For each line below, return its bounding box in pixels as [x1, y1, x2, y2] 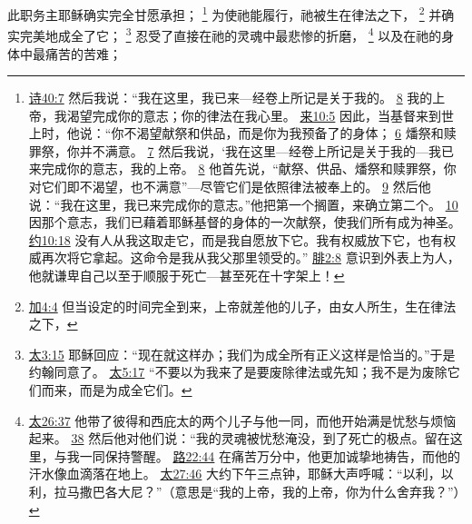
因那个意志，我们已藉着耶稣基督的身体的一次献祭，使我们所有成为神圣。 [28, 213, 461, 232]
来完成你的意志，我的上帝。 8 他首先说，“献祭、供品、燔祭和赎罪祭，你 [28, 159, 457, 178]
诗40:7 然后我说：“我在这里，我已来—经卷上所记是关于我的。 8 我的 [28, 88, 433, 107]
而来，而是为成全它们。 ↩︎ [41, 381, 192, 399]
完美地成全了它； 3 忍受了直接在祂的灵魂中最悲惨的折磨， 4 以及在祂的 [19, 24, 442, 44]
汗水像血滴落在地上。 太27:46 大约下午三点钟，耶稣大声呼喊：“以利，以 [28, 464, 454, 483]
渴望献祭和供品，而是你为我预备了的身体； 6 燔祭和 [136, 124, 444, 143]
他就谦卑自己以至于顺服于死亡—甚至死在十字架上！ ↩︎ [28, 266, 345, 285]
